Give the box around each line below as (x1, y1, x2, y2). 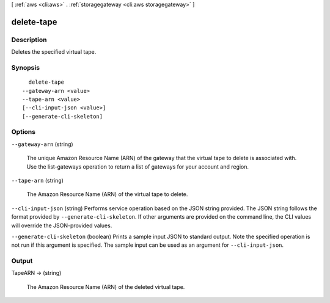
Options (11, 128, 36, 136)
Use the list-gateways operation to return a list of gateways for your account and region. (26, 162, 249, 170)
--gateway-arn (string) (11, 141, 73, 148)
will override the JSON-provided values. (11, 222, 112, 229)
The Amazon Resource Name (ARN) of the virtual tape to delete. (26, 191, 188, 198)
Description (11, 35, 47, 44)
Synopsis (11, 63, 40, 71)
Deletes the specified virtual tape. (11, 48, 97, 56)
